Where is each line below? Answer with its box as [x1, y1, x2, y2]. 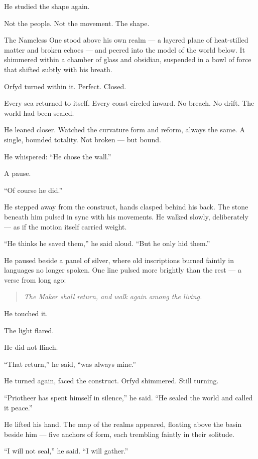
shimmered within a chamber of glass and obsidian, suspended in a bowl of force [4, 54, 251, 65]
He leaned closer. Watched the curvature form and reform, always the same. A [4, 124, 245, 135]
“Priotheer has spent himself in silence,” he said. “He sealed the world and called [4, 392, 253, 403]
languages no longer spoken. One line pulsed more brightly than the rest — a [4, 265, 241, 275]
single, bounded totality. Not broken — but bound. [4, 134, 161, 144]
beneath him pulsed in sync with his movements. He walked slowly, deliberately [4, 211, 248, 221]
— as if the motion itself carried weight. [4, 221, 127, 232]
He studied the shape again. [4, 1, 90, 11]
